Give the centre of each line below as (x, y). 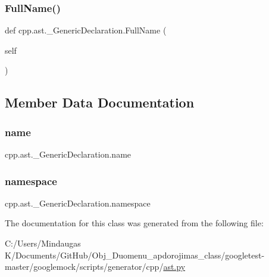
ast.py (174, 267)
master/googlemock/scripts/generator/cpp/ (84, 267)
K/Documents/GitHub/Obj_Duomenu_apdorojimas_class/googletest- (135, 255)
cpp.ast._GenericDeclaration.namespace (78, 203)
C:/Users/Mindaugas (43, 243)
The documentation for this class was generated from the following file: (134, 223)
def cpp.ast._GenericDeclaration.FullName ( (86, 30)
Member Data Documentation (100, 102)
